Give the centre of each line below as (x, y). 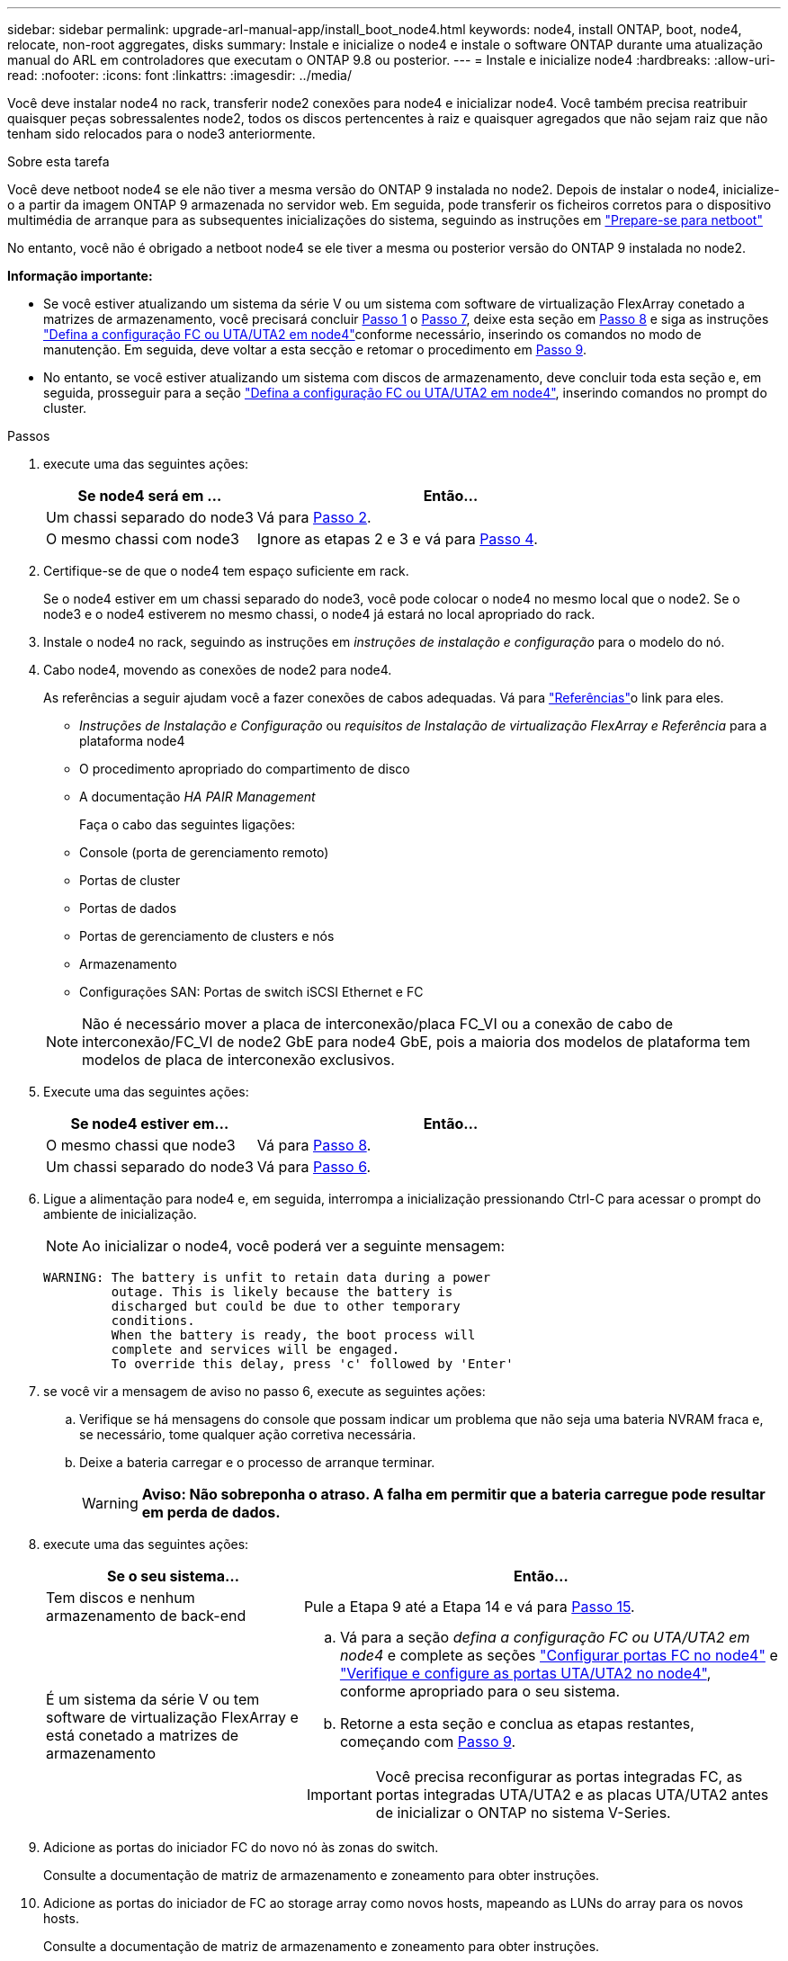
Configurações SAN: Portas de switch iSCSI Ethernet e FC (251, 992)
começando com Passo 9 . (428, 1742)
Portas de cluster (130, 880)
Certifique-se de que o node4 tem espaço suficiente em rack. (226, 571)
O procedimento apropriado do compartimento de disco (245, 769)
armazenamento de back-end (146, 1616)
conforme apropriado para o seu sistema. (480, 1691)
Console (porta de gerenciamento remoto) (204, 852)
